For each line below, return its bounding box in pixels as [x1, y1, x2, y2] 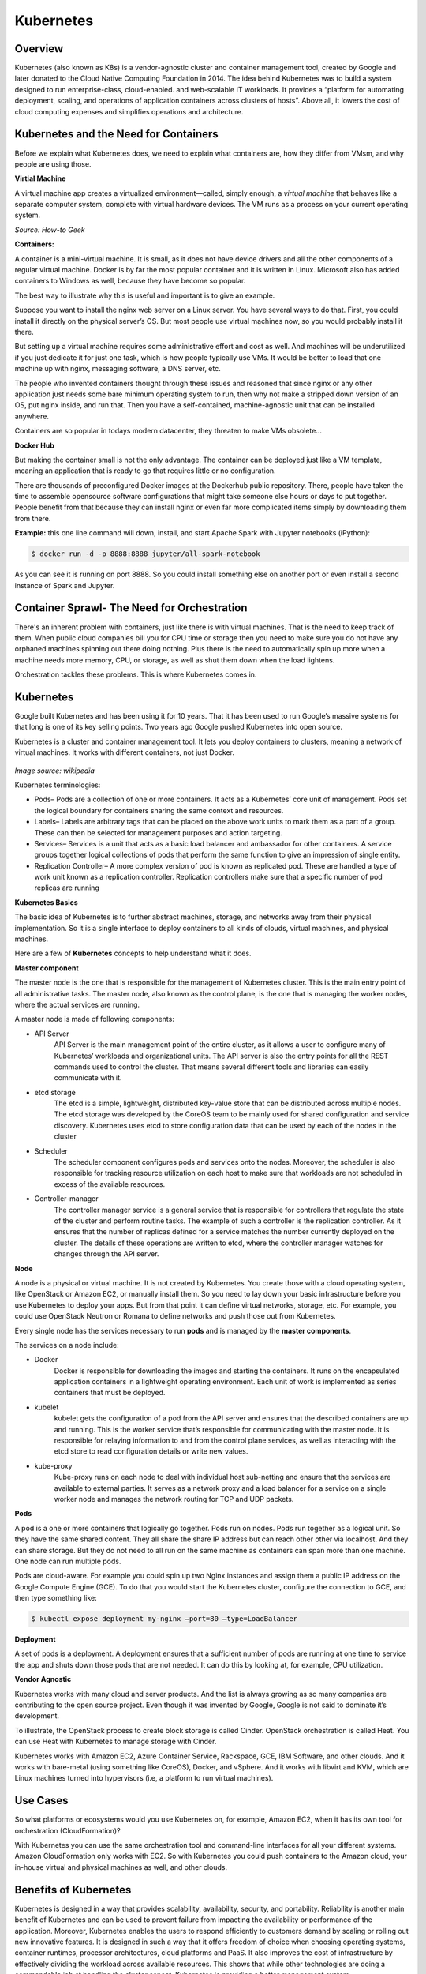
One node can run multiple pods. [14, 1556, 121, 1566]
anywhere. [14, 411, 49, 421]
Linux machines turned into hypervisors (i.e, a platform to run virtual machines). [14, 1773, 274, 1783]
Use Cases [14, 1794, 69, 1807]
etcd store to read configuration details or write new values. [54, 1447, 248, 1456]
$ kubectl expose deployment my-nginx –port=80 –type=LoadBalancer [31, 1615, 298, 1623]
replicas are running [34, 883, 100, 892]
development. [14, 1711, 59, 1721]
